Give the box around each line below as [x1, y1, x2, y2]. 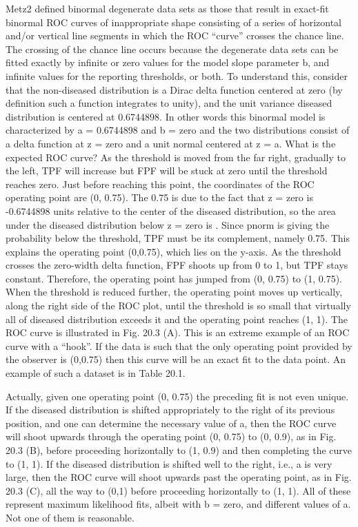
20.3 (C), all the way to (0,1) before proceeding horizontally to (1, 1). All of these [6, 483, 351, 497]
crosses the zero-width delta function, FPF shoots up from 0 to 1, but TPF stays [6, 258, 348, 272]
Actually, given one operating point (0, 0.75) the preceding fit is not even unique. [6, 389, 349, 403]
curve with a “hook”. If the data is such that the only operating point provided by [6, 338, 352, 353]
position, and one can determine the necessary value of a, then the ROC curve [6, 415, 337, 430]
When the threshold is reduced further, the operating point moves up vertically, [6, 285, 343, 299]
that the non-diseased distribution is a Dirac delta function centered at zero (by [6, 82, 343, 96]
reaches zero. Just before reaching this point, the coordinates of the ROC [6, 176, 315, 191]
